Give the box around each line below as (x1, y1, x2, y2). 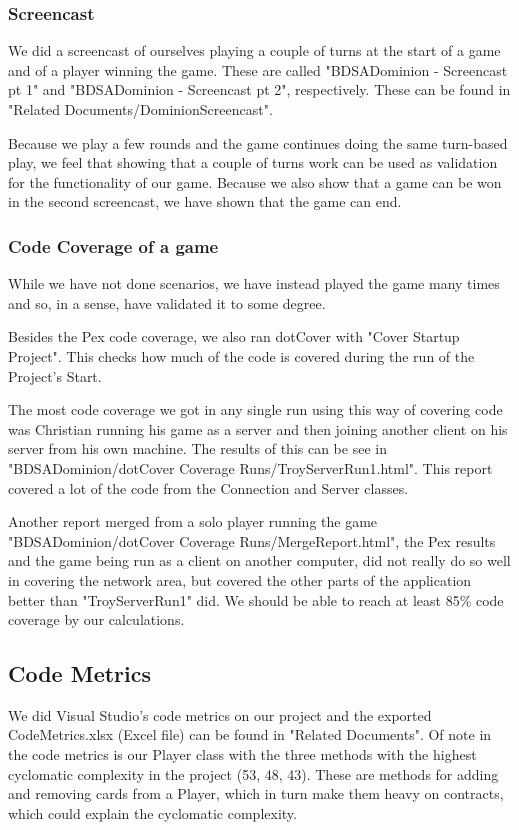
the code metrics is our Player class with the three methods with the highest (8, 744, 477, 765)
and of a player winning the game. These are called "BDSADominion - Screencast (8, 59, 508, 80)
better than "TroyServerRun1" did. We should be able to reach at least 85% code (8, 589, 504, 610)
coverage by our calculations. (8, 609, 185, 630)
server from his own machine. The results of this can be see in (8, 438, 387, 459)
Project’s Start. (8, 365, 102, 386)
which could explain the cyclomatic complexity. (8, 802, 297, 823)
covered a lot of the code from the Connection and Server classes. (8, 477, 409, 498)
